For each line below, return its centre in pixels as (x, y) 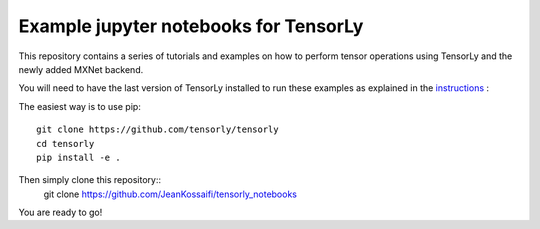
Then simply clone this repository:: (90, 180)
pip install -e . (78, 157)
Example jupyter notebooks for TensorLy (191, 26)
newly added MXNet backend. (81, 69)
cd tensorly (65, 143)
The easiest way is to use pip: (80, 106)
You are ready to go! (60, 212)
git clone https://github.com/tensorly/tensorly (157, 129)
